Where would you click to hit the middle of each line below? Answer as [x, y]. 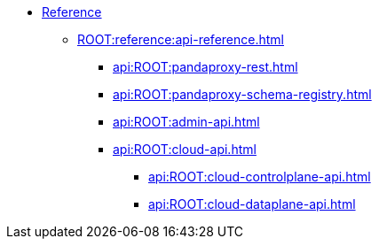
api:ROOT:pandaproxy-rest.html [205, 67]
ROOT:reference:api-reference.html [181, 39]
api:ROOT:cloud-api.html [185, 149]
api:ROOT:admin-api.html [186, 122]
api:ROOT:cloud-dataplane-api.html [252, 204]
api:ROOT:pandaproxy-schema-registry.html [242, 94]
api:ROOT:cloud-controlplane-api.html [260, 177]
